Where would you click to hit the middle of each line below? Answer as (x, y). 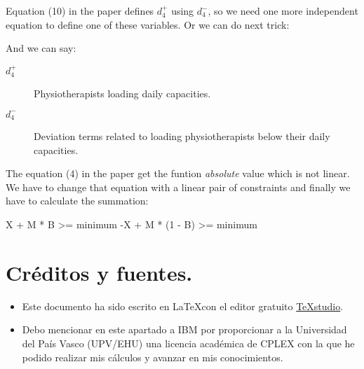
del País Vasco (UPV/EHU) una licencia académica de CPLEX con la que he (188, 343)
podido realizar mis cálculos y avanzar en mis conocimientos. (153, 357)
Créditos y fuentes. (99, 272)
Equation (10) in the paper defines (80, 11)
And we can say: (41, 48)
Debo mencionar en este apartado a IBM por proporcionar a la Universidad (184, 329)
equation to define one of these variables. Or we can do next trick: (148, 24)
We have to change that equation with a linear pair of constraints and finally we (178, 187)
